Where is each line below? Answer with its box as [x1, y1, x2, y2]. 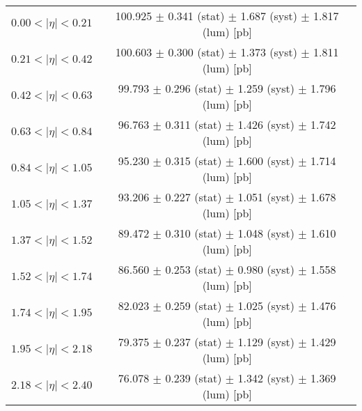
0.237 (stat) [165, 334, 222, 350]
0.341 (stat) [168, 8, 225, 24]
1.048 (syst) [237, 225, 294, 241]
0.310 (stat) [165, 225, 222, 241]
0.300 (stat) [168, 44, 225, 60]
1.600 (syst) [237, 153, 294, 169]
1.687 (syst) [240, 8, 297, 24]
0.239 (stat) [165, 370, 222, 386]
